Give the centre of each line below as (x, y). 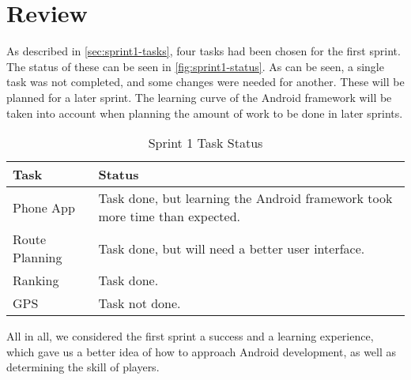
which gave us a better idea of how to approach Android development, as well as (202, 351)
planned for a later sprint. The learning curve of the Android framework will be (199, 97)
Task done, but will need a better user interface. (232, 248)
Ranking (36, 280)
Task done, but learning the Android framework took (245, 198)
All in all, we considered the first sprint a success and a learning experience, (190, 336)
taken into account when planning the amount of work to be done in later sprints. (205, 113)
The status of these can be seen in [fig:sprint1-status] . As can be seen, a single (195, 66)
